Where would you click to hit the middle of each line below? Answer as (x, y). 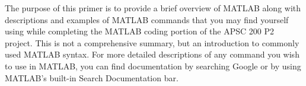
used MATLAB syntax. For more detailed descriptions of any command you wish (152, 54)
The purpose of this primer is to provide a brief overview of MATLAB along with (153, 8)
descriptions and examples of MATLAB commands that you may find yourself (147, 19)
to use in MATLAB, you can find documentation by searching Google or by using (153, 66)
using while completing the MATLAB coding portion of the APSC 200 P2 (139, 31)
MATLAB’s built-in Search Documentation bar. (92, 77)
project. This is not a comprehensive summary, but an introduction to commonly (152, 42)
